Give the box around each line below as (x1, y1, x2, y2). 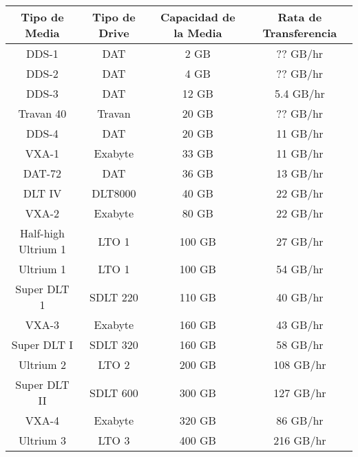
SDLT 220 (89, 288, 138, 305)
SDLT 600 (89, 384, 138, 401)
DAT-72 (23, 165, 62, 181)
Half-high (19, 225, 65, 241)
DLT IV (23, 185, 62, 201)
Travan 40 (18, 105, 67, 121)
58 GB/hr (276, 337, 324, 352)
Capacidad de (160, 9, 235, 25)
